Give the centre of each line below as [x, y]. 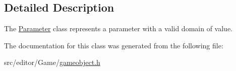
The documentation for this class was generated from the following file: [114, 45]
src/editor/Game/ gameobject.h [52, 62]
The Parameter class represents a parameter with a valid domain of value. [118, 28]
